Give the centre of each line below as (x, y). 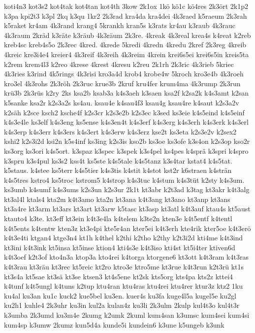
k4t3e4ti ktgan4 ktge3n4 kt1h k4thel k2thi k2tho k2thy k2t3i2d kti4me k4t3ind (124, 238)
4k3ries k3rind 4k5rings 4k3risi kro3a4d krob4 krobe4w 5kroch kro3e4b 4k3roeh (124, 74)
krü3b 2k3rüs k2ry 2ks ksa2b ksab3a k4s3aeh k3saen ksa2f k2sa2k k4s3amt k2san (127, 93)
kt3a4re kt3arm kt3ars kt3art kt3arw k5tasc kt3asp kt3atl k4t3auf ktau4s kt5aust (127, 209)
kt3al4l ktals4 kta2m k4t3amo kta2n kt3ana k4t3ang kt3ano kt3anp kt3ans (117, 199)
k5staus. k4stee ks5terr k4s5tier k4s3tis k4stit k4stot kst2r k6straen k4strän (118, 170)
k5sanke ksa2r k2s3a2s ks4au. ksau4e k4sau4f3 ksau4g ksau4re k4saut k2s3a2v (122, 102)
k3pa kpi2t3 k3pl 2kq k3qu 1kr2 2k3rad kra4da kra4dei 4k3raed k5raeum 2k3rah (126, 16)
